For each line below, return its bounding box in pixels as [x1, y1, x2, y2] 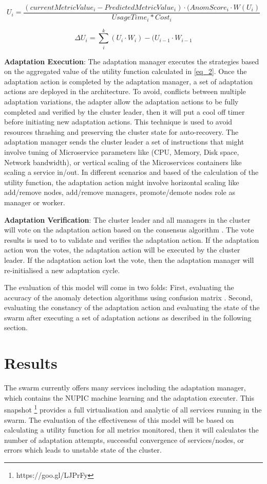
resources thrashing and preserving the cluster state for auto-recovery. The [4, 126, 239, 137]
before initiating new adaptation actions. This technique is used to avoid [4, 116, 233, 127]
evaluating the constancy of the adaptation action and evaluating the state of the [4, 302, 260, 313]
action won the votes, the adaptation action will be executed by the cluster [4, 244, 240, 255]
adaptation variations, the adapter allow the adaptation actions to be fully [4, 96, 239, 107]
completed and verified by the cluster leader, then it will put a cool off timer [4, 106, 245, 117]
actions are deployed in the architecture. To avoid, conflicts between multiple [4, 86, 246, 97]
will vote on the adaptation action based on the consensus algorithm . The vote [4, 224, 254, 235]
